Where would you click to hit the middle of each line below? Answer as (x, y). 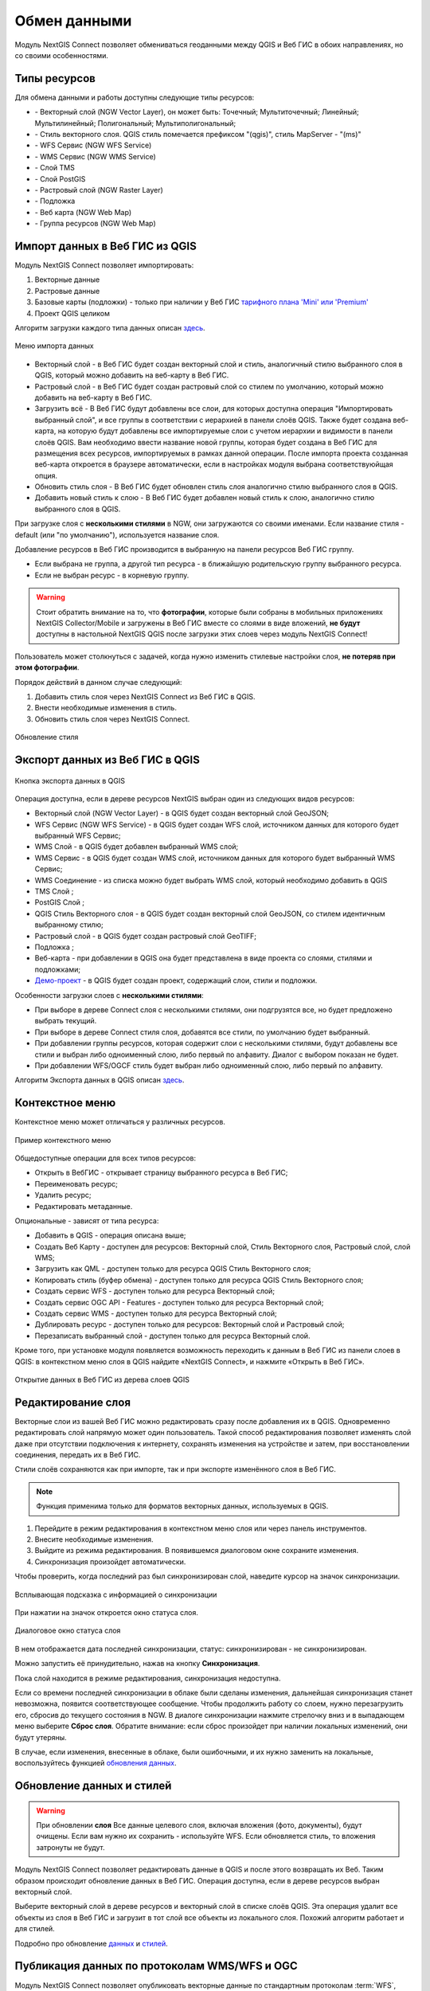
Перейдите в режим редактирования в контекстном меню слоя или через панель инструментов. (201, 1528)
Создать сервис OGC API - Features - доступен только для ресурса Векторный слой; (179, 1302)
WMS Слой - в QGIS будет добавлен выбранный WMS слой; (137, 847)
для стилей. (35, 1929)
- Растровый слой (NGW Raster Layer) (99, 190)
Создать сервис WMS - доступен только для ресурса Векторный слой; (156, 1313)
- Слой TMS (55, 168)
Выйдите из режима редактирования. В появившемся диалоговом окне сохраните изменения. (197, 1551)
